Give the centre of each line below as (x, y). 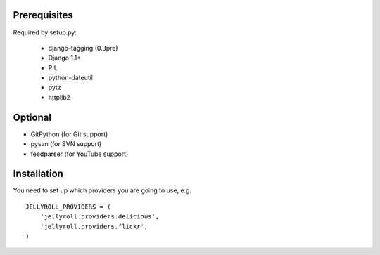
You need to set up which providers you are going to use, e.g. (102, 190)
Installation (38, 174)
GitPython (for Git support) (69, 134)
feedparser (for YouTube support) (80, 154)
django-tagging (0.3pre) (83, 48)
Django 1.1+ (65, 58)
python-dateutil (71, 78)
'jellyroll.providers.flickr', (94, 226)
